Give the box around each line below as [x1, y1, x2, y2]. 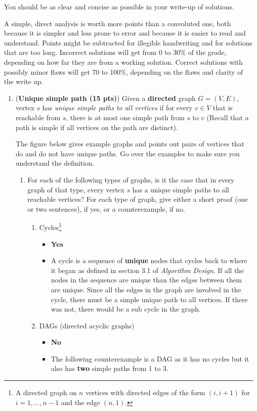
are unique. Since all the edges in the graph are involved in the [51, 284, 241, 294]
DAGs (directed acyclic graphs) [39, 320, 134, 330]
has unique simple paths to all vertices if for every [42, 102, 193, 113]
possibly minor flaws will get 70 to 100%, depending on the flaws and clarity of [4, 66, 243, 77]
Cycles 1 [39, 221, 62, 232]
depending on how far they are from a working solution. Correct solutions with [4, 56, 243, 67]
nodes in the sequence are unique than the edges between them [51, 274, 242, 285]
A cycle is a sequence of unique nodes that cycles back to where [51, 255, 247, 266]
